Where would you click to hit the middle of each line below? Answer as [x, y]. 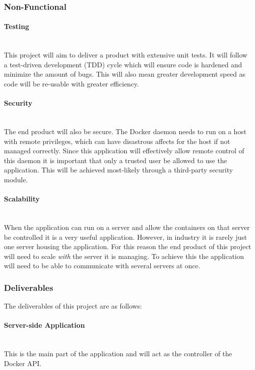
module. [16, 179]
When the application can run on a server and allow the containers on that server [127, 227]
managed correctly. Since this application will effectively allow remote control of [124, 151]
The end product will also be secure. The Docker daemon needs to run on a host [125, 131]
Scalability [22, 199]
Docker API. [23, 363]
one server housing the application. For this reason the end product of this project [128, 246]
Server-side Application [44, 325]
